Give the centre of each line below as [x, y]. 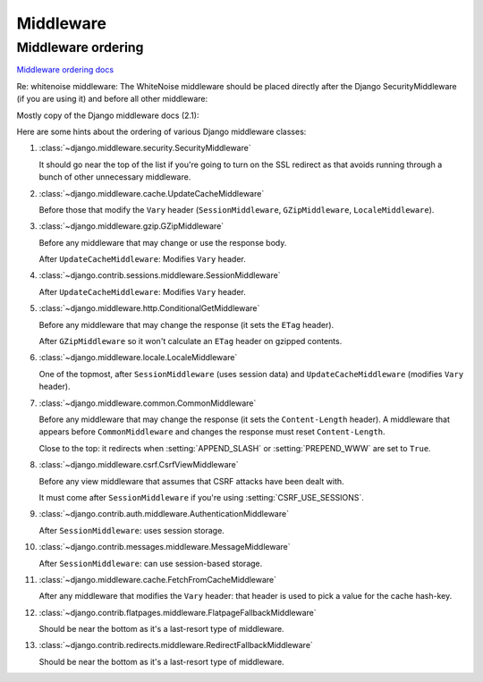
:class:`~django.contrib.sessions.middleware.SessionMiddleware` [160, 275]
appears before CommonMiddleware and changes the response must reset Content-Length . [212, 432]
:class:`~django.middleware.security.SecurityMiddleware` [145, 148]
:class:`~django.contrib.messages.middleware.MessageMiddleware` [165, 547]
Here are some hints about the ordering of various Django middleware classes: [161, 131]
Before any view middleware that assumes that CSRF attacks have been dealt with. [191, 481]
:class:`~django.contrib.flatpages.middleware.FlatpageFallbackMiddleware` [178, 612]
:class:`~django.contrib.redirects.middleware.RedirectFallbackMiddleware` [176, 645]
